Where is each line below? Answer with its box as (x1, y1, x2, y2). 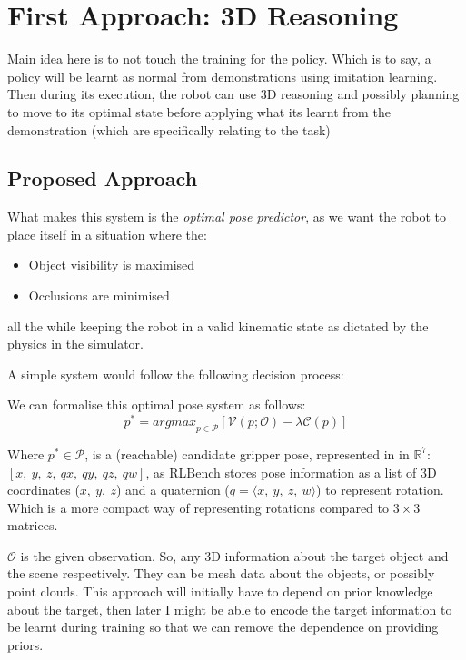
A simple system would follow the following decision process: (7, 364, 344, 383)
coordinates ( (7, 480, 80, 499)
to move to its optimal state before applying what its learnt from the (7, 102, 391, 121)
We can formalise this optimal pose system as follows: (7, 395, 306, 414)
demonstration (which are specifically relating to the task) (7, 120, 331, 139)
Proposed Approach (7, 164, 198, 192)
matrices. (7, 516, 58, 535)
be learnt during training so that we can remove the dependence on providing (7, 617, 439, 636)
